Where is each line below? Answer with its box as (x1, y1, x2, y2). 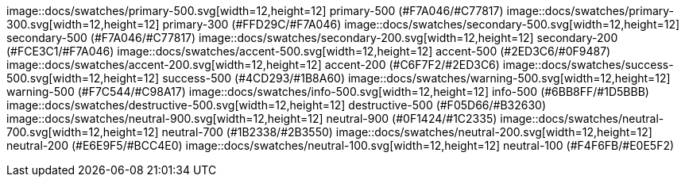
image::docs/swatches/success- (502, 58, 674, 71)
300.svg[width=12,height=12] (6, 17, 160, 31)
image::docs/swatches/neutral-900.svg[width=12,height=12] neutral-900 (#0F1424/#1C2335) (6, 112, 497, 125)
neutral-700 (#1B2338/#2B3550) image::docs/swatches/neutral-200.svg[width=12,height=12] (161, 125, 652, 139)
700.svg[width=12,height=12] (6, 125, 159, 139)
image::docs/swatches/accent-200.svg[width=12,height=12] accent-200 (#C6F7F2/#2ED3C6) (6, 58, 500, 71)
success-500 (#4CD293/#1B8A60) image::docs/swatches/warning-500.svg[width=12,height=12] (162, 71, 671, 85)
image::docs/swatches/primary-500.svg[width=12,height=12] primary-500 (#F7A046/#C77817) (6, 4, 504, 17)
